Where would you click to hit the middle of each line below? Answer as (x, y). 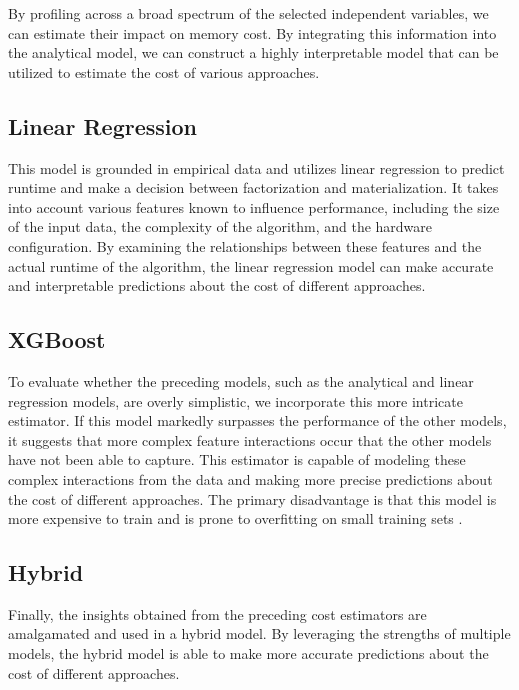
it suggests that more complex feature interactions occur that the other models (250, 439)
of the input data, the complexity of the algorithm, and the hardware (220, 226)
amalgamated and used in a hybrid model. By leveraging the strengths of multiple (259, 633)
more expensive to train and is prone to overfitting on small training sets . (235, 518)
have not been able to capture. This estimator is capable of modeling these (237, 459)
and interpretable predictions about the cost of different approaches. (217, 285)
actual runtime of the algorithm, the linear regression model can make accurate (251, 265)
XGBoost (57, 339)
